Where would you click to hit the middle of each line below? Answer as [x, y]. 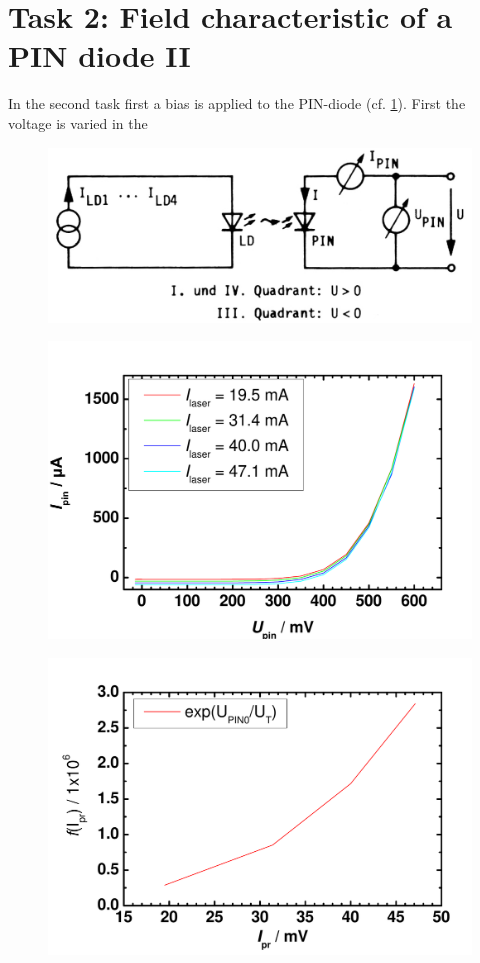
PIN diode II [99, 55]
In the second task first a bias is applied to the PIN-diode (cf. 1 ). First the [237, 103]
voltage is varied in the [78, 122]
